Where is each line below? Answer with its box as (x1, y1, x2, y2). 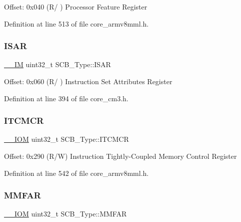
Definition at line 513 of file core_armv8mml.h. (4, 18, 149, 29)
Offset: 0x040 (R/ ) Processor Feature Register (4, 2, 147, 12)
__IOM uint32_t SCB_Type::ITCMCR (4, 134, 129, 144)
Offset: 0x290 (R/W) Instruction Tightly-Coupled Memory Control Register (4, 151, 237, 161)
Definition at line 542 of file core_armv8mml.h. (4, 167, 149, 178)
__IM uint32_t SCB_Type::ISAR (4, 59, 111, 70)
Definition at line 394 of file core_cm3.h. (4, 93, 128, 103)
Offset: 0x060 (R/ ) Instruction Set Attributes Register (4, 76, 172, 86)
